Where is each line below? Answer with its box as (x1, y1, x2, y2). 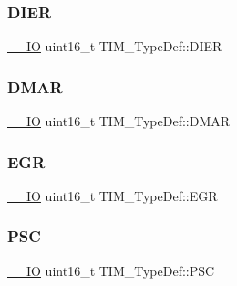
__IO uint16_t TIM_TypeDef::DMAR (7, 111, 231, 131)
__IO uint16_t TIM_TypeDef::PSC (7, 260, 215, 280)
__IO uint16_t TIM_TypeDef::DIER (7, 37, 222, 56)
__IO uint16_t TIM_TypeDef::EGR (7, 185, 218, 205)
